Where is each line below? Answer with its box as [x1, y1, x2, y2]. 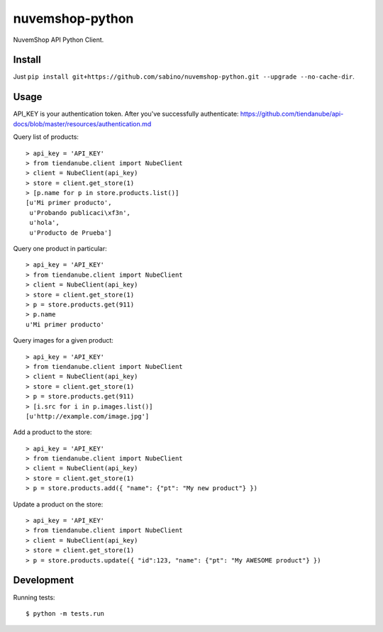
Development [13, 575, 74, 587]
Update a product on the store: [13, 500, 104, 509]
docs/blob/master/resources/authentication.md [13, 119, 152, 128]
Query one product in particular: [13, 245, 108, 253]
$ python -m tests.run [26, 609, 105, 617]
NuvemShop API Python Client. [13, 35, 104, 44]
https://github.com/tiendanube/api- [240, 110, 344, 118]
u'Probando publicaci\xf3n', [29, 209, 131, 216]
